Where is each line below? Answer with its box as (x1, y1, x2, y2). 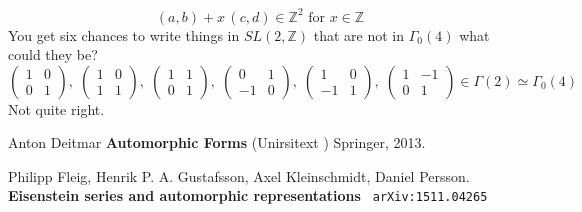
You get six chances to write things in (8, 24, 240, 45)
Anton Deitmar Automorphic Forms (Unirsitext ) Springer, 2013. (8, 132, 426, 153)
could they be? (8, 44, 98, 65)
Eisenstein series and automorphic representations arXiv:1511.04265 (8, 185, 488, 206)
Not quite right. (8, 98, 105, 119)
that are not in (313, 24, 405, 45)
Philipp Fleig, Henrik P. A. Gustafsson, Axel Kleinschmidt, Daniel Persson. (8, 165, 470, 186)
